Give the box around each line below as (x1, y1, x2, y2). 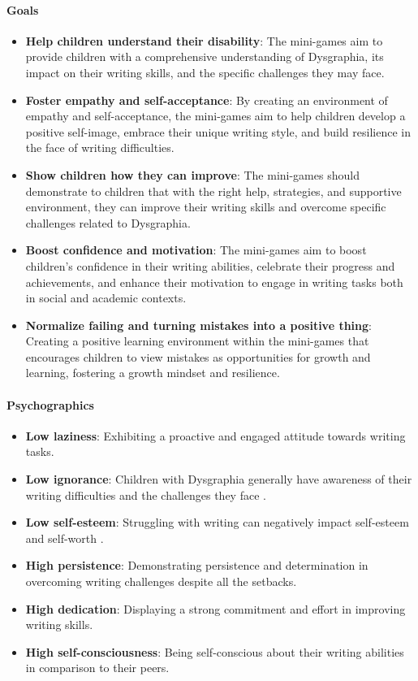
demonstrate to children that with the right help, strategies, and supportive (25, 182, 402, 199)
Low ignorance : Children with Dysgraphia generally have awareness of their (25, 471, 412, 488)
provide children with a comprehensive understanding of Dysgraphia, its (25, 48, 384, 65)
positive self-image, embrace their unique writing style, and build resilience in (25, 123, 411, 140)
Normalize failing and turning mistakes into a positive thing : (25, 316, 372, 333)
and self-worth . (25, 529, 104, 546)
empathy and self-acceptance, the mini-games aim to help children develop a (25, 107, 406, 124)
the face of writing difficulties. (25, 139, 175, 156)
